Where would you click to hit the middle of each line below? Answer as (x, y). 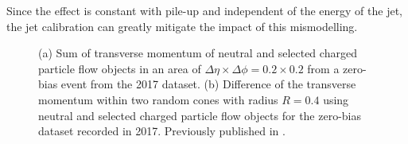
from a (323, 68)
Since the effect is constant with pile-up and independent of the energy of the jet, (204, 10)
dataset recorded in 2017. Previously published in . (162, 131)
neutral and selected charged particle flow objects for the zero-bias (200, 115)
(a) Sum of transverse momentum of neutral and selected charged (198, 53)
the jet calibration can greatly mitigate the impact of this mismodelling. (182, 26)
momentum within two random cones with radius (158, 99)
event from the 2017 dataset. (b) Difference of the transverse (208, 84)
